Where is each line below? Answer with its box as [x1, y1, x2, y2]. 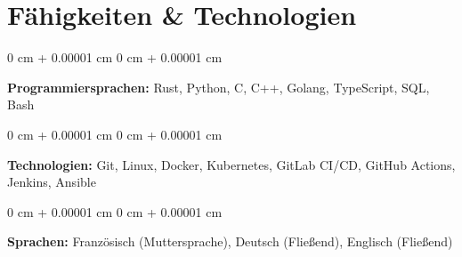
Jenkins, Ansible [7, 173, 96, 191]
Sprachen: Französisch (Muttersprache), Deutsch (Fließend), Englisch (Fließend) [7, 232, 453, 251]
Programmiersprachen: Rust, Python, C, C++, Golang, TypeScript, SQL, [7, 77, 430, 96]
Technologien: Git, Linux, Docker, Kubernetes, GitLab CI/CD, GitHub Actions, [7, 155, 456, 173]
